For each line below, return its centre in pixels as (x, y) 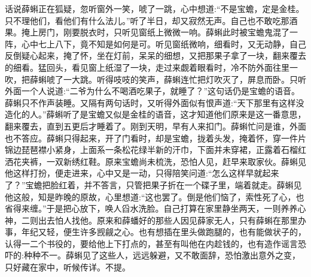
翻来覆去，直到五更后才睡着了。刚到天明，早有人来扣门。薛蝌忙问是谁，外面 (155, 126)
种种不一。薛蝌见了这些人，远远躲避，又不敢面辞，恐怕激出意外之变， (162, 255)
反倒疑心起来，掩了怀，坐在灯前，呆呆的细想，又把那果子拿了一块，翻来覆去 (155, 55)
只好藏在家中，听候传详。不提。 (68, 267)
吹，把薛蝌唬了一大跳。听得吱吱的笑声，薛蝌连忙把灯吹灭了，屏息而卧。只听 (155, 79)
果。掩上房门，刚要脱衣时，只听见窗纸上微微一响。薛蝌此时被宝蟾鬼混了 (147, 32)
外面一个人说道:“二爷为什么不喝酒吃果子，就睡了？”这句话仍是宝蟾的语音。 (153, 91)
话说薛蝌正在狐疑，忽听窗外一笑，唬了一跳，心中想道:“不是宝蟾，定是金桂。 (155, 8)
